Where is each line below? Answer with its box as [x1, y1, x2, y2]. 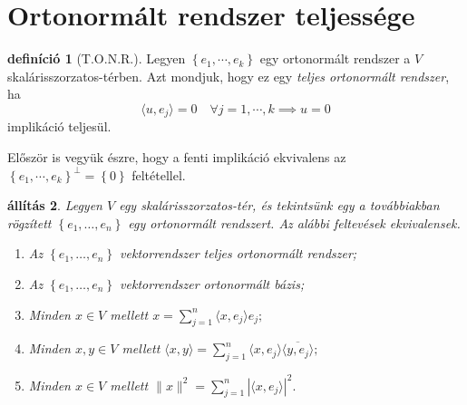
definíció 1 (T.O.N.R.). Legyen [7, 49, 186, 68]
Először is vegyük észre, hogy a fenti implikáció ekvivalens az [7, 147, 346, 166]
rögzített [7, 213, 52, 232]
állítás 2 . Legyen [7, 196, 102, 215]
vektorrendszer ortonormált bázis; [120, 274, 305, 293]
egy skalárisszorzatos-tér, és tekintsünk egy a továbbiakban [119, 196, 440, 215]
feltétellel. [131, 165, 186, 184]
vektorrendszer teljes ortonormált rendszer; [120, 244, 357, 263]
